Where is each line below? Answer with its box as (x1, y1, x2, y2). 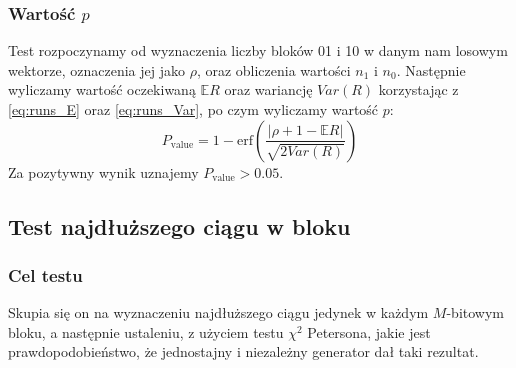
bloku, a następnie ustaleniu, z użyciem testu (8, 321, 284, 342)
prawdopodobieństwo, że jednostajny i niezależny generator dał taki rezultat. (8, 341, 479, 362)
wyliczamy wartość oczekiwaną (8, 79, 196, 100)
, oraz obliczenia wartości (196, 59, 351, 80)
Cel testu (8, 262, 83, 287)
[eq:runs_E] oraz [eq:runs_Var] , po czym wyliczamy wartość (8, 99, 379, 119)
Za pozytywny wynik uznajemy (8, 161, 199, 182)
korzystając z (378, 79, 459, 100)
